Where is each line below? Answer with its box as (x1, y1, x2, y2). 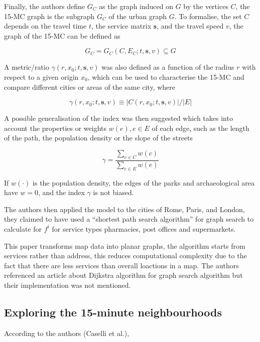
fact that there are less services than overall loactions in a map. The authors (4, 260, 239, 270)
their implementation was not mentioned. (4, 279, 131, 290)
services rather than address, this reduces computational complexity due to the (4, 250, 247, 261)
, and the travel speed (157, 21, 224, 31)
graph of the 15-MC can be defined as (4, 30, 120, 41)
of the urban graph (108, 11, 167, 21)
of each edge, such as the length (152, 122, 249, 133)
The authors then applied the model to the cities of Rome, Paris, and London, (4, 204, 245, 214)
